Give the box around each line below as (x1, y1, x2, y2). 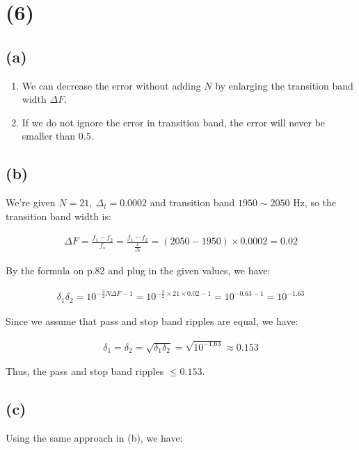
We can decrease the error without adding (22, 78, 201, 92)
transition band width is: (6, 208, 111, 223)
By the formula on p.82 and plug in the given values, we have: (6, 263, 271, 278)
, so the (304, 195, 337, 210)
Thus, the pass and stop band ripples (6, 364, 164, 378)
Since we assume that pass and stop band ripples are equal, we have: (6, 313, 298, 328)
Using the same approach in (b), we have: (6, 431, 183, 445)
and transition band (150, 195, 235, 210)
